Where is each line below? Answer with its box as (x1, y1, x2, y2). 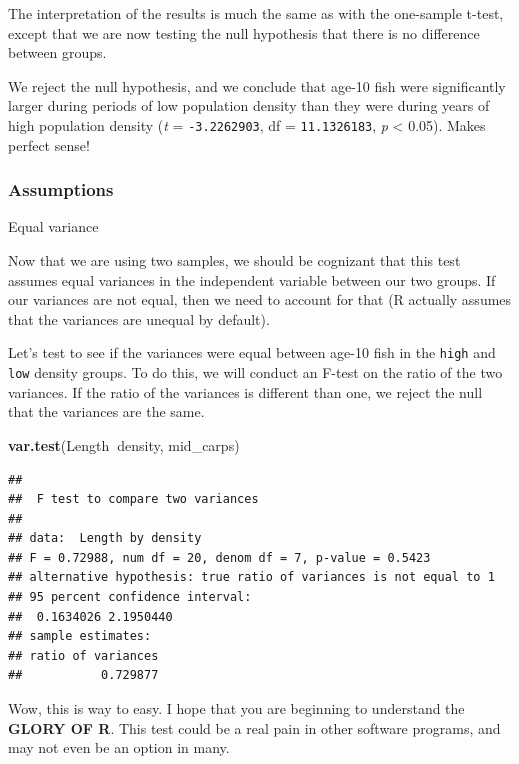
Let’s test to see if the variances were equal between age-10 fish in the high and (8, 342, 496, 363)
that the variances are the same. (8, 401, 205, 422)
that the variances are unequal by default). (8, 308, 270, 329)
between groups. (8, 42, 107, 63)
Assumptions (8, 177, 114, 202)
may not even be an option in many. (8, 737, 230, 758)
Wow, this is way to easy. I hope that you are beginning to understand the (8, 698, 465, 719)
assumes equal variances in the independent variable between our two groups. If (8, 269, 496, 290)
